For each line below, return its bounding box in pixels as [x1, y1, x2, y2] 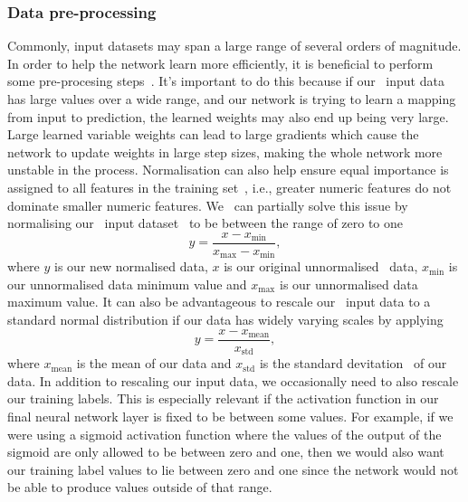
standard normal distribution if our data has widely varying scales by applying [7, 310, 444, 329]
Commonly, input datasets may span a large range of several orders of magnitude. [7, 36, 462, 55]
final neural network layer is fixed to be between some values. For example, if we [7, 406, 454, 425]
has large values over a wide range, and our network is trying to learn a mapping [7, 90, 456, 108]
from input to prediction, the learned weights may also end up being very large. [7, 107, 449, 126]
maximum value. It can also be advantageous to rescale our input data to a [7, 292, 431, 311]
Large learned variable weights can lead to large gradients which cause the [7, 125, 419, 144]
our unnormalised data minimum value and [7, 274, 247, 293]
